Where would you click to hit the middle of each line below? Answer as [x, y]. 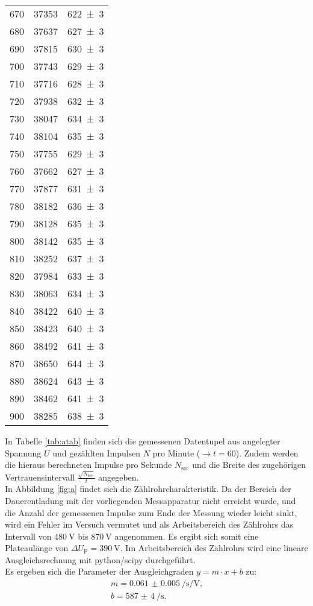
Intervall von [28, 536]
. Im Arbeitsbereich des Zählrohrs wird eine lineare [214, 548]
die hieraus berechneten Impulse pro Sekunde [88, 465]
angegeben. [119, 477]
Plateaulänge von [37, 548]
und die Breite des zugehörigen [249, 465]
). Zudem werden [267, 453]
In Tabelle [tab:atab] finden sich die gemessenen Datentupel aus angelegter [143, 441]
